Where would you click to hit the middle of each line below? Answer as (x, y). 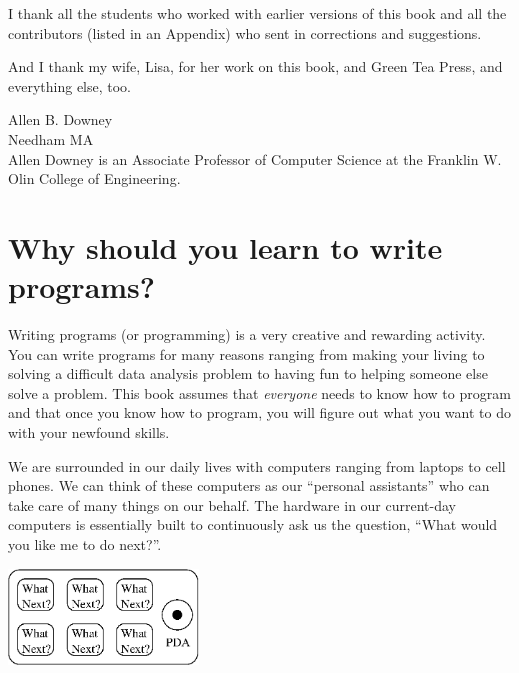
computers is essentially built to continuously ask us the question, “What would (253, 524)
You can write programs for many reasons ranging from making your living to (246, 353)
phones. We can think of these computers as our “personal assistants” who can (249, 485)
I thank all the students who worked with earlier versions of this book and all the (257, 13)
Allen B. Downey (60, 119)
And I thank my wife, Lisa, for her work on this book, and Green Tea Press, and (255, 66)
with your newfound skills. (89, 432)
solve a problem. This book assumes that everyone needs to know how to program (259, 392)
